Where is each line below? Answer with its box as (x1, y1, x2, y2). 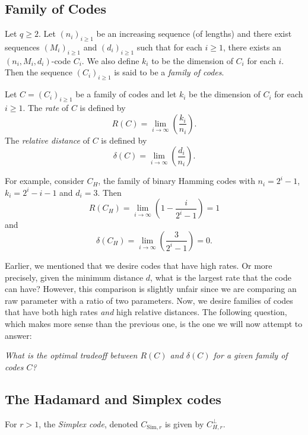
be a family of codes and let (75, 88, 177, 100)
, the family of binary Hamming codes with (98, 174, 255, 187)
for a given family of (213, 349, 288, 361)
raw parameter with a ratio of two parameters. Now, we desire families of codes (5, 294, 293, 306)
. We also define (81, 54, 139, 66)
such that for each (136, 41, 202, 53)
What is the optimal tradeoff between (5, 349, 138, 361)
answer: (5, 329, 32, 341)
